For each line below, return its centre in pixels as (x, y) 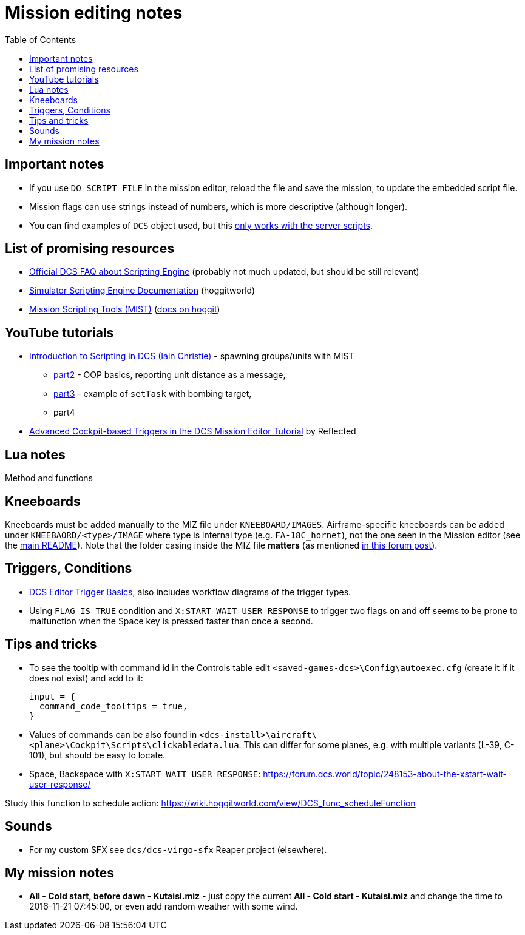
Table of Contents (41, 39)
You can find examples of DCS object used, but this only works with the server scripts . (201, 225)
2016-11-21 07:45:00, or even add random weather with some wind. (164, 906)
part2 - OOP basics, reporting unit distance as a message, (170, 375)
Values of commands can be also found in (113, 734)
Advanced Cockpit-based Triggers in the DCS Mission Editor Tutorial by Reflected (193, 431)
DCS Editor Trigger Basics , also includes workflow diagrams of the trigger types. (190, 592)
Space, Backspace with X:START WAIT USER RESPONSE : (145, 774)
